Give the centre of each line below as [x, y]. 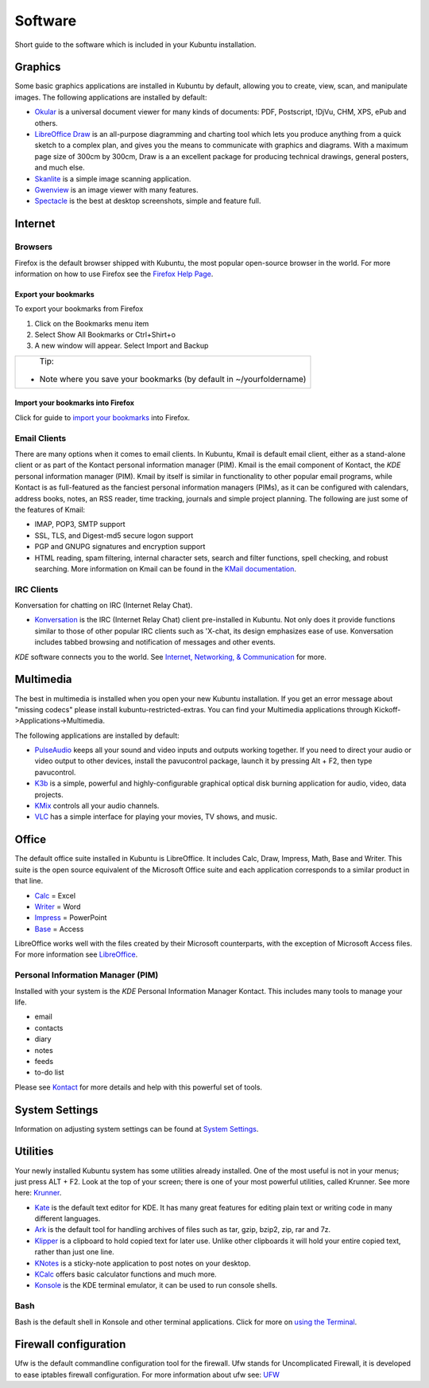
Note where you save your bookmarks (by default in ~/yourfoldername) [173, 379]
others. [46, 123]
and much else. [60, 168]
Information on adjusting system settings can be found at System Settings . [137, 1129]
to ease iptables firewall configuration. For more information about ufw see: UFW [147, 1374]
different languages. [68, 1218]
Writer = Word [58, 906]
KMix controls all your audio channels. [97, 806]
